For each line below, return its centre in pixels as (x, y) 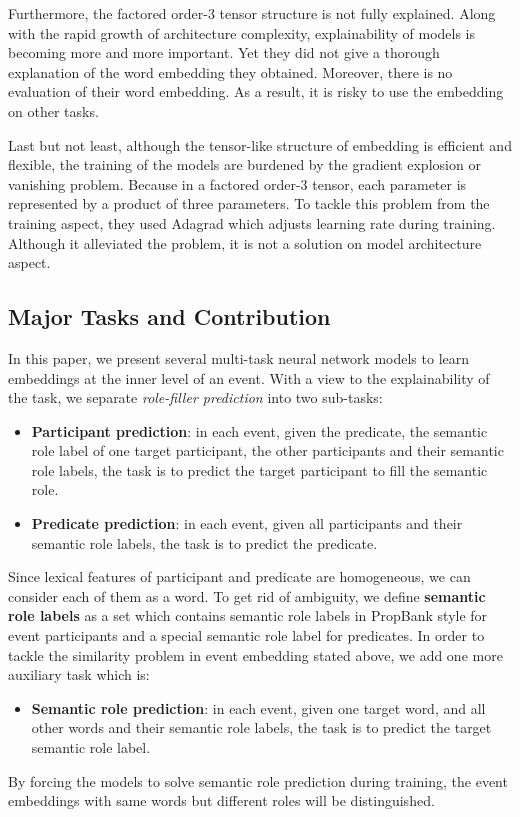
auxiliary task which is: (79, 674)
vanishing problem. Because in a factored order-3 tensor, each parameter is (237, 183)
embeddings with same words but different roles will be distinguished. (221, 800)
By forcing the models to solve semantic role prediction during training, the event (258, 780)
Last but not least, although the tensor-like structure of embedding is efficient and (260, 144)
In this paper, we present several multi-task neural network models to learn (239, 357)
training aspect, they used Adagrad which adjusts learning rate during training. (252, 222)
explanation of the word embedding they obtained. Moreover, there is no (230, 71)
